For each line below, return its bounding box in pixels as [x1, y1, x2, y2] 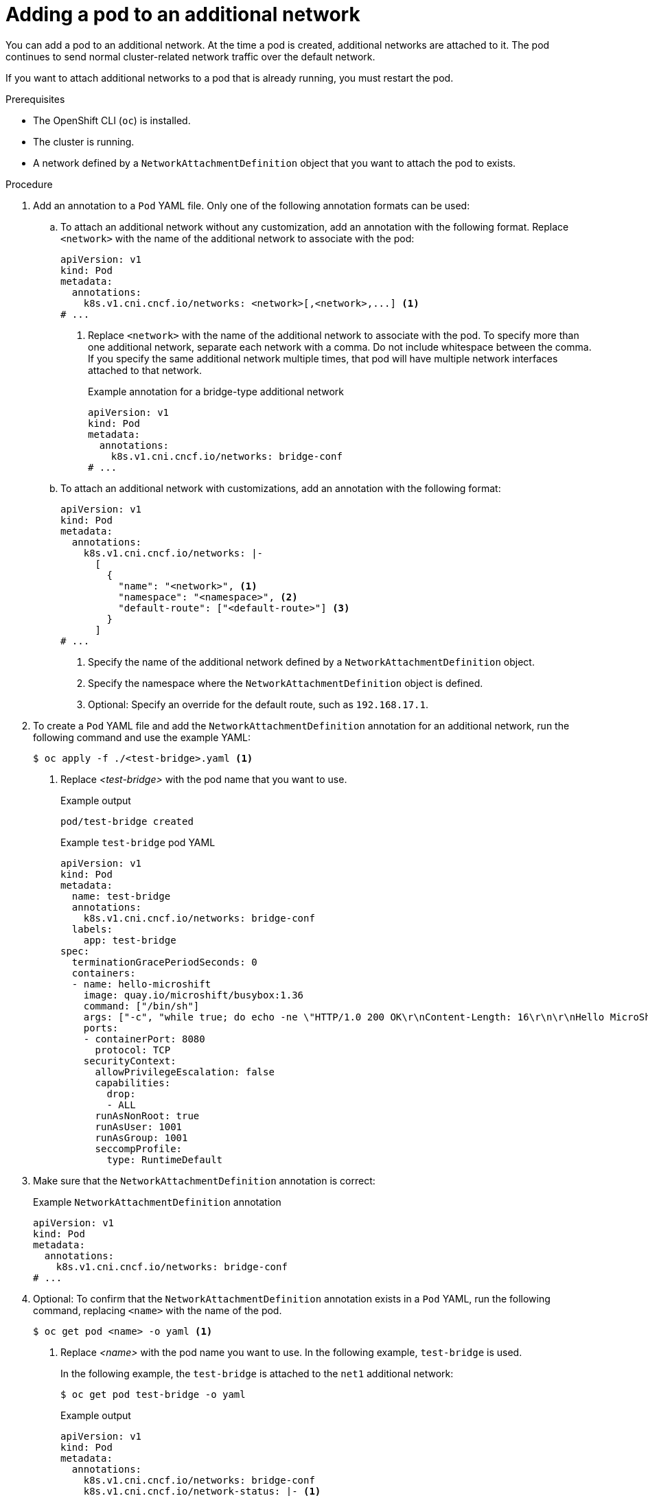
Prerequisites [5, 93, 65, 105]
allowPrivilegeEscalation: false [95, 1066, 275, 1077]
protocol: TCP [95, 1044, 171, 1055]
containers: [71, 967, 136, 979]
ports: [83, 1022, 119, 1033]
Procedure [5, 178, 53, 190]
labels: [71, 923, 113, 935]
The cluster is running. [33, 135, 135, 148]
